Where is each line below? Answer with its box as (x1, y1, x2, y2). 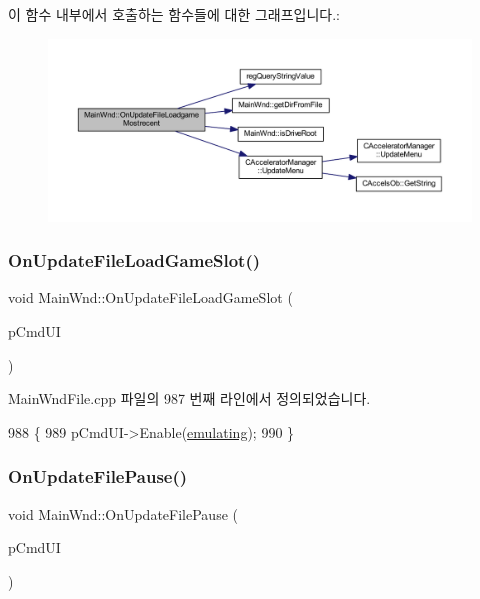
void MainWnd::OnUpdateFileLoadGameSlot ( (8, 287, 293, 308)
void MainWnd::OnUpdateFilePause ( (8, 503, 238, 524)
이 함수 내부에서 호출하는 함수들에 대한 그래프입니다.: (8, 4, 340, 24)
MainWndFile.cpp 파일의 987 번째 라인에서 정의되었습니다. (8, 388, 371, 409)
